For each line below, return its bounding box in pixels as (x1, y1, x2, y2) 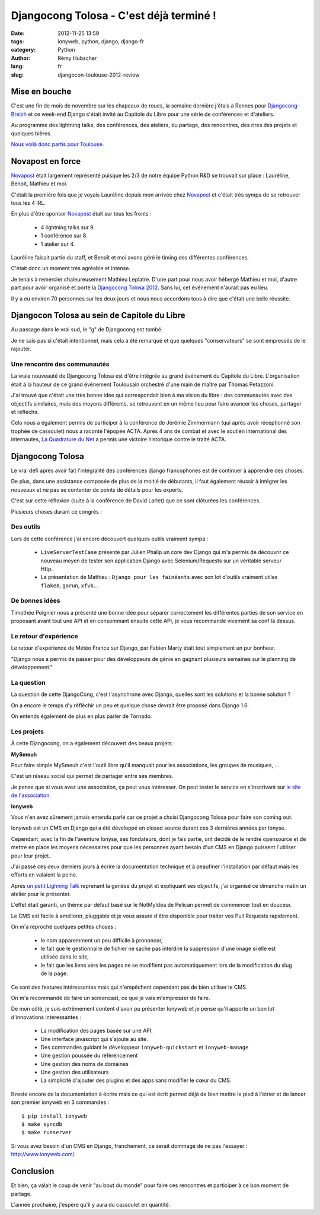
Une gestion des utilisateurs (40, 1069, 109, 1076)
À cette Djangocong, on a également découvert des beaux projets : (11, 740, 175, 747)
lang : (11, 63, 24, 70)
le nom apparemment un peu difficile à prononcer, (40, 936, 163, 944)
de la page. (40, 970, 68, 977)
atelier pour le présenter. (11, 891, 71, 898)
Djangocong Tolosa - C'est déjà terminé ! (11, 9, 216, 22)
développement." (11, 664, 53, 671)
